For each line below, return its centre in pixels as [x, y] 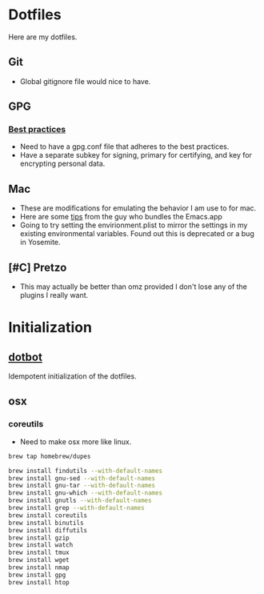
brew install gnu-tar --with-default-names [82, 486]
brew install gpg [37, 575]
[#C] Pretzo [38, 267]
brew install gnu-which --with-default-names [85, 493]
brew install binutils [46, 523]
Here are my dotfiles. [43, 37]
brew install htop [39, 582]
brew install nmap [39, 568]
